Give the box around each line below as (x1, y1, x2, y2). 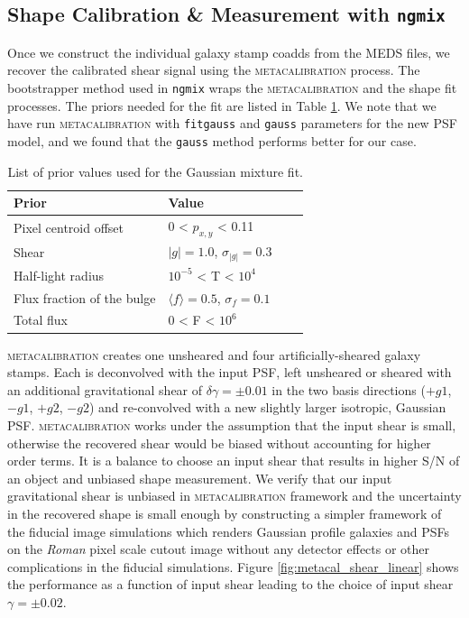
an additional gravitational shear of (7, 380, 203, 399)
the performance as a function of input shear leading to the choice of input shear (7, 575, 454, 594)
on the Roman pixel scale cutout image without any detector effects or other (7, 540, 430, 558)
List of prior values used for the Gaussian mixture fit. (7, 161, 303, 180)
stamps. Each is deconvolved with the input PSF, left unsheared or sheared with (7, 363, 452, 382)
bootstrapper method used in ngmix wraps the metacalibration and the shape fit (7, 78, 457, 97)
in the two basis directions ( (271, 380, 426, 399)
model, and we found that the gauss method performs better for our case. (7, 131, 417, 150)
